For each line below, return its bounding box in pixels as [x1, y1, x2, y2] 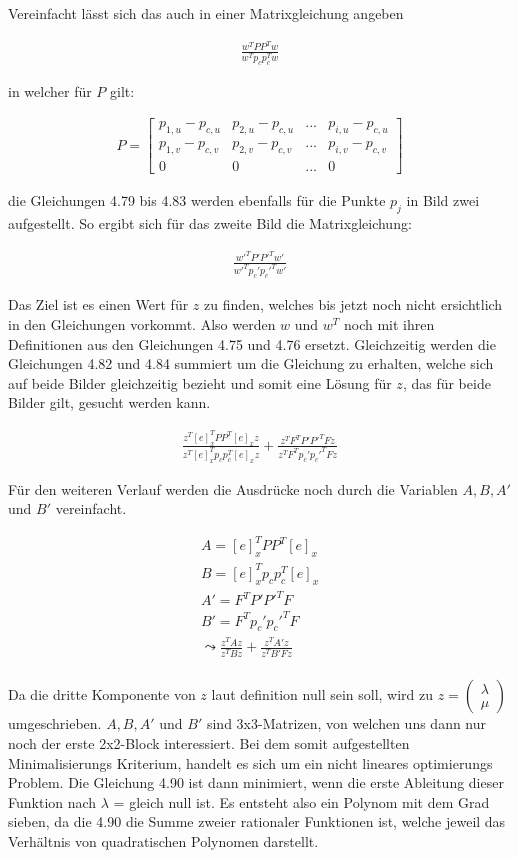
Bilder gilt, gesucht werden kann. [8, 392, 211, 413]
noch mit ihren [344, 314, 435, 335]
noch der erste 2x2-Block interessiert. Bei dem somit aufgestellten [8, 732, 410, 753]
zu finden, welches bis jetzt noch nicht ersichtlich [204, 294, 503, 315]
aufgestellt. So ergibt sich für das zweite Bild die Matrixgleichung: [8, 212, 412, 233]
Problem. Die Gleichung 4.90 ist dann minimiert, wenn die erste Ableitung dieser [8, 772, 504, 793]
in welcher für [8, 80, 92, 101]
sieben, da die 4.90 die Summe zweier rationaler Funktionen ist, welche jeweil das [8, 811, 506, 832]
